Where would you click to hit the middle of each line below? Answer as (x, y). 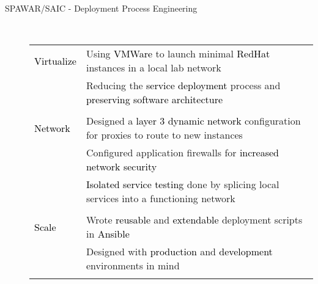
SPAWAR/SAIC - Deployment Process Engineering (101, 8)
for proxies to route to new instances (164, 135)
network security (121, 167)
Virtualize (55, 60)
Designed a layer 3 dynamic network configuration (193, 121)
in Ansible (108, 234)
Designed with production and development (179, 252)
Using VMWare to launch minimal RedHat (178, 54)
